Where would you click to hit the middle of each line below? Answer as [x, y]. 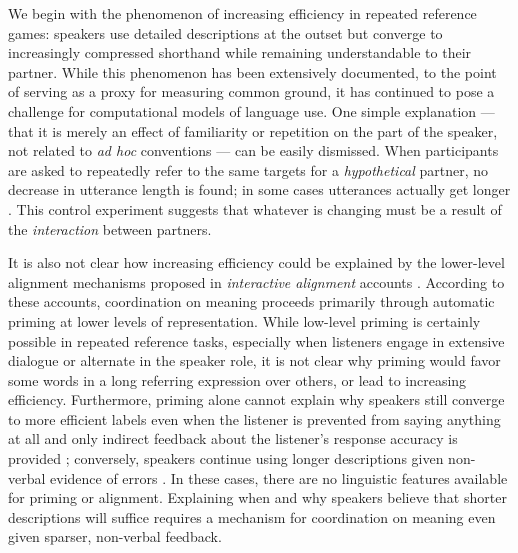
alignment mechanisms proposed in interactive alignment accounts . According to [256, 281]
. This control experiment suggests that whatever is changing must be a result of [255, 208]
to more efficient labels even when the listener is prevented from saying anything [254, 418]
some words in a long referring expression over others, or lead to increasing [237, 379]
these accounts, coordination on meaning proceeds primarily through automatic [251, 301]
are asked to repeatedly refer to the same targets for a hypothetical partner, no [248, 169]
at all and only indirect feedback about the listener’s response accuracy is [233, 438]
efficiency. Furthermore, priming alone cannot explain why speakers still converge [256, 399]
